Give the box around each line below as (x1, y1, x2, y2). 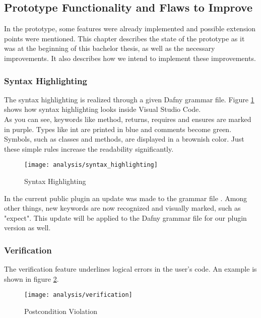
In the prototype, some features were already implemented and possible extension (4, 23, 256, 34)
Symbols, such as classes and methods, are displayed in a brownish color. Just (4, 134, 244, 144)
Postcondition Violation (24, 306, 97, 316)
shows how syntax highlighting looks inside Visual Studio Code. (4, 104, 201, 114)
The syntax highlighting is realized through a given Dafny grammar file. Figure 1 (4, 94, 254, 104)
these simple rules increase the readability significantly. (4, 143, 174, 154)
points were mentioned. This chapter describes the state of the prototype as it (4, 33, 245, 43)
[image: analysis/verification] (24, 291, 133, 299)
